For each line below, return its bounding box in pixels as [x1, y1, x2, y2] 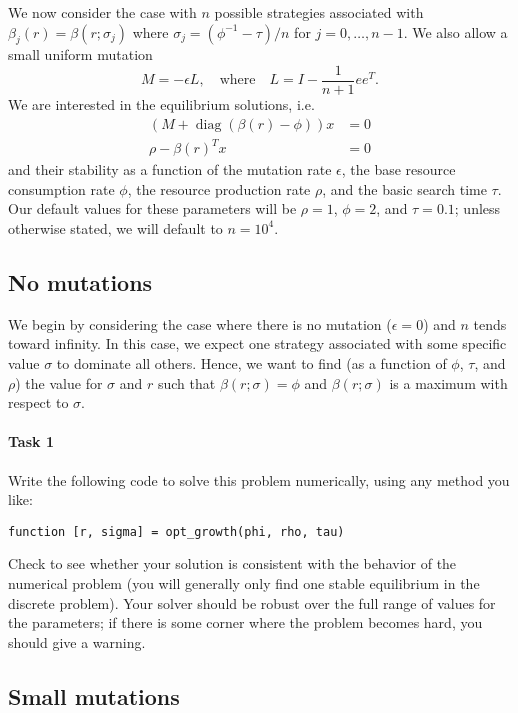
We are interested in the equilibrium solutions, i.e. [8, 94, 315, 115]
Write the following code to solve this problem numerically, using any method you [8, 469, 510, 490]
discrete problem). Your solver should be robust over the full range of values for [8, 592, 496, 613]
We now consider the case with [8, 2, 197, 22]
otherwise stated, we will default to [8, 217, 223, 238]
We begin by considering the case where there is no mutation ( [8, 313, 392, 334]
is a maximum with [389, 372, 508, 393]
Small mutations [8, 680, 180, 711]
